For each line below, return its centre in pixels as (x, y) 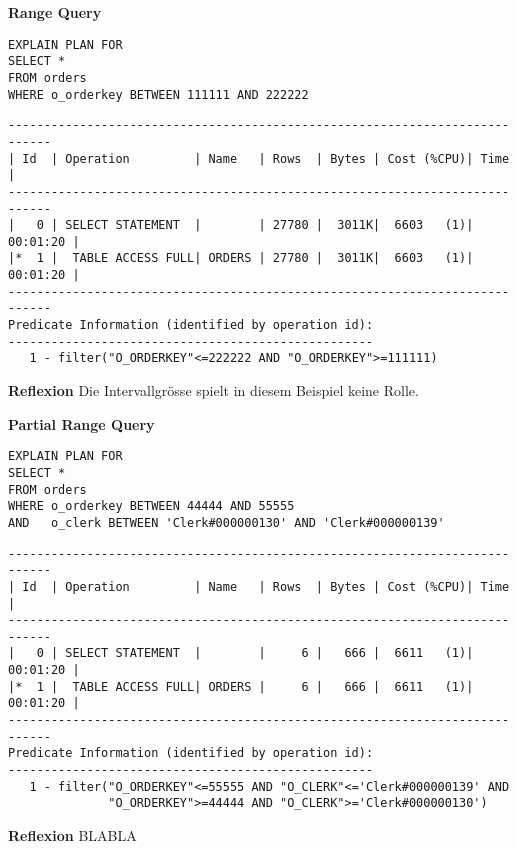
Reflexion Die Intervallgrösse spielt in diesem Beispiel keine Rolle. (213, 390)
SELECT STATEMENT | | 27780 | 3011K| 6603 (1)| (269, 225)
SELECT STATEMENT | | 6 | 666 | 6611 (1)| (269, 653)
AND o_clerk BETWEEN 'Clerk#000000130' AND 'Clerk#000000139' (226, 522)
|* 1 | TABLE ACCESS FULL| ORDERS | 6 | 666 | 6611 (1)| (241, 686)
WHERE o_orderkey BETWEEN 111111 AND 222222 (158, 94)
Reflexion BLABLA (72, 835)
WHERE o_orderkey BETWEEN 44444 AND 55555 (151, 506)
